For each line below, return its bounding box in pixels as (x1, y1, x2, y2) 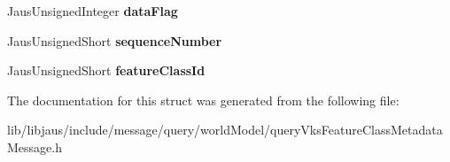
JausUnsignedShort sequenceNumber (7, 31, 222, 50)
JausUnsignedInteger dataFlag (7, 2, 178, 19)
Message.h (7, 137, 62, 156)
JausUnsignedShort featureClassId (7, 61, 206, 80)
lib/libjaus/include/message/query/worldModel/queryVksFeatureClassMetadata (7, 120, 443, 139)
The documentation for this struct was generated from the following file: (7, 90, 400, 109)
